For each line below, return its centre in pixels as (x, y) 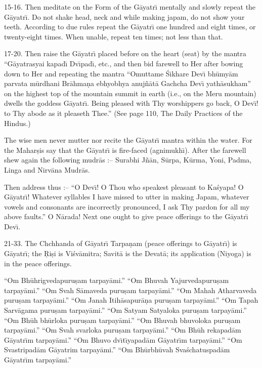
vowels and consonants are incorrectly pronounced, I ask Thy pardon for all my (127, 206)
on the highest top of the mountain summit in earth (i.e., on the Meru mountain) (130, 93)
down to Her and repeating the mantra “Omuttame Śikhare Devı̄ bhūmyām (121, 73)
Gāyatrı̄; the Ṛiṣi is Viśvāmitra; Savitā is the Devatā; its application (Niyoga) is (128, 253)
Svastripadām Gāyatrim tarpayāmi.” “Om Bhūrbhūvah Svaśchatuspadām (117, 350)
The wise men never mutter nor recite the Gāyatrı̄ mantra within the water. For (128, 140)
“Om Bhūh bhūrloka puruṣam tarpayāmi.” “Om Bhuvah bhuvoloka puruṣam (122, 320)
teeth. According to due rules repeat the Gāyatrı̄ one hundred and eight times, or (130, 27)
